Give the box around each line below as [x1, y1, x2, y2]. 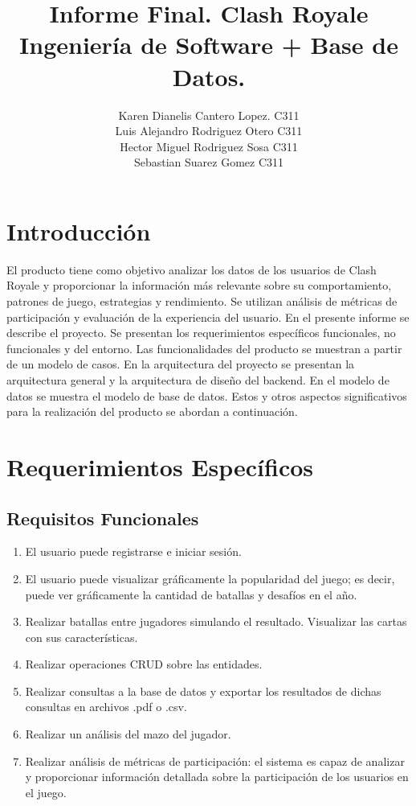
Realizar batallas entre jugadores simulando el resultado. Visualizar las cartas [25, 613, 407, 630]
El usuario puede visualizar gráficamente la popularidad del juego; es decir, [25, 570, 395, 586]
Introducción [6, 214, 151, 247]
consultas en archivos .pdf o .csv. [25, 698, 187, 715]
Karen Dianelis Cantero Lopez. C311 [118, 106, 300, 123]
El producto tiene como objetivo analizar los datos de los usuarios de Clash [6, 261, 377, 278]
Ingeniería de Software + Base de [19, 28, 398, 61]
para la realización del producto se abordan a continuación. [6, 403, 298, 420]
